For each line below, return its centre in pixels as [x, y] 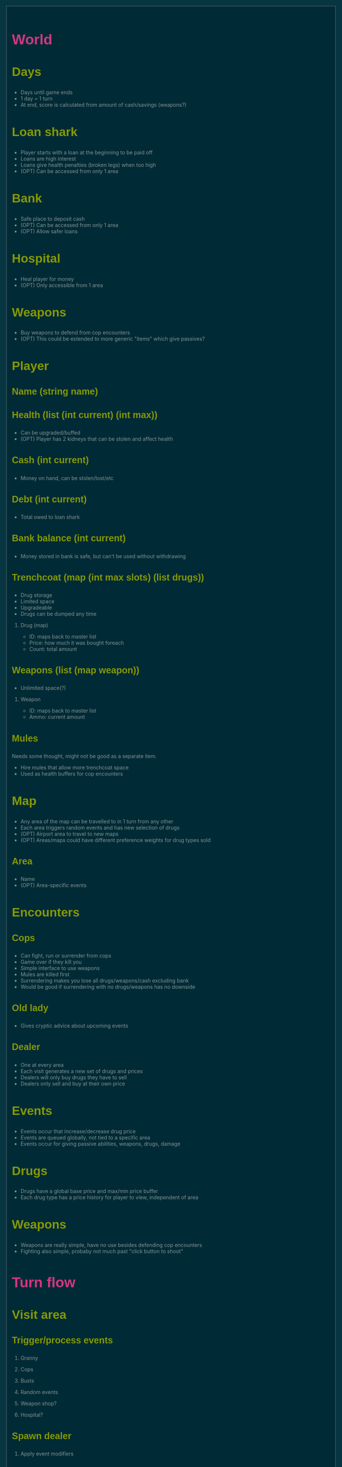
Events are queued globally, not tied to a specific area [85, 1137]
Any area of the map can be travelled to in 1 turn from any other [97, 821]
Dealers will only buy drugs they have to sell [74, 1077]
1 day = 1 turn [37, 98]
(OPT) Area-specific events [54, 885]
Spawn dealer [42, 1436]
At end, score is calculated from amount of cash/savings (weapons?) [104, 104]
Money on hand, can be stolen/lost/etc [67, 478]
